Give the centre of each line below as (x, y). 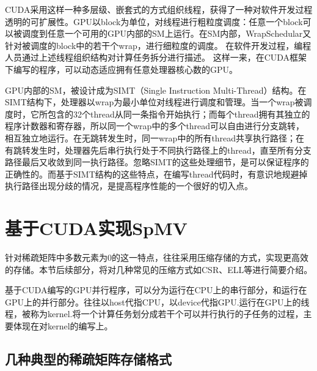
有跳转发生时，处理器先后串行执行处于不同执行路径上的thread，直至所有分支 (158, 150)
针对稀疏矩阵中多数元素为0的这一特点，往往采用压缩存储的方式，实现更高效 (157, 257)
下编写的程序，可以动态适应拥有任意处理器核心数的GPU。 (122, 69)
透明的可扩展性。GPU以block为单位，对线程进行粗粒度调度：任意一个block (154, 21)
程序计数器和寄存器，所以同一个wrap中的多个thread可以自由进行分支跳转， (155, 126)
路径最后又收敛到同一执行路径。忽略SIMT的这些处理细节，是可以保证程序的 (157, 162)
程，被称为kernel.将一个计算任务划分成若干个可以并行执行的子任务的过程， (154, 314)
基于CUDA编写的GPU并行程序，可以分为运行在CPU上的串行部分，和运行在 (156, 290)
